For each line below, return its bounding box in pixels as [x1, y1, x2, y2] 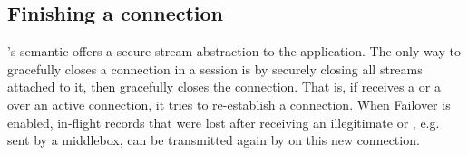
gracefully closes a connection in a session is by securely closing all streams [7, 59, 423, 78]
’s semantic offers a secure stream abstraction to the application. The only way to [7, 42, 461, 61]
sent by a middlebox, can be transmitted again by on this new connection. [7, 131, 420, 150]
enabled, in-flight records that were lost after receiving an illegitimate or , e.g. [7, 112, 440, 131]
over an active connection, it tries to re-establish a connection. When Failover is [7, 94, 451, 113]
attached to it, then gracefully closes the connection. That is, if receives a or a [7, 77, 441, 96]
